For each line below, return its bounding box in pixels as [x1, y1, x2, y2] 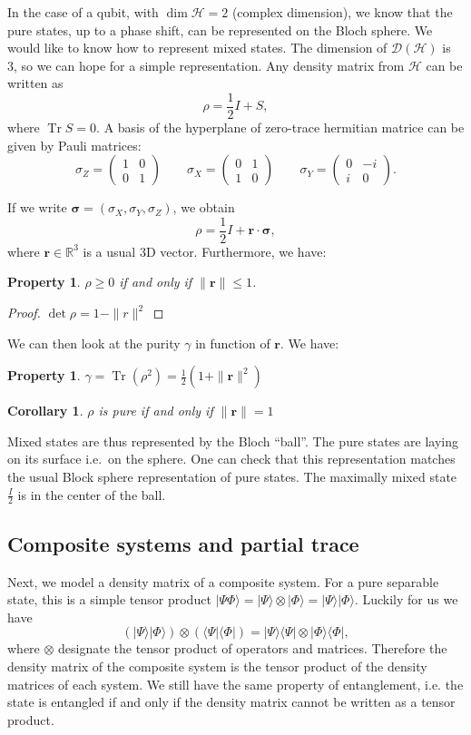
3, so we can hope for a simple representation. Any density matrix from [7, 55, 405, 74]
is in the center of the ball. [17, 485, 166, 504]
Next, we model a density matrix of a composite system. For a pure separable [7, 572, 439, 591]
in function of [195, 333, 270, 352]
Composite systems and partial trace [7, 529, 359, 557]
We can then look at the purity [7, 333, 181, 352]
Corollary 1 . [7, 401, 83, 420]
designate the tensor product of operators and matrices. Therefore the [58, 639, 447, 658]
